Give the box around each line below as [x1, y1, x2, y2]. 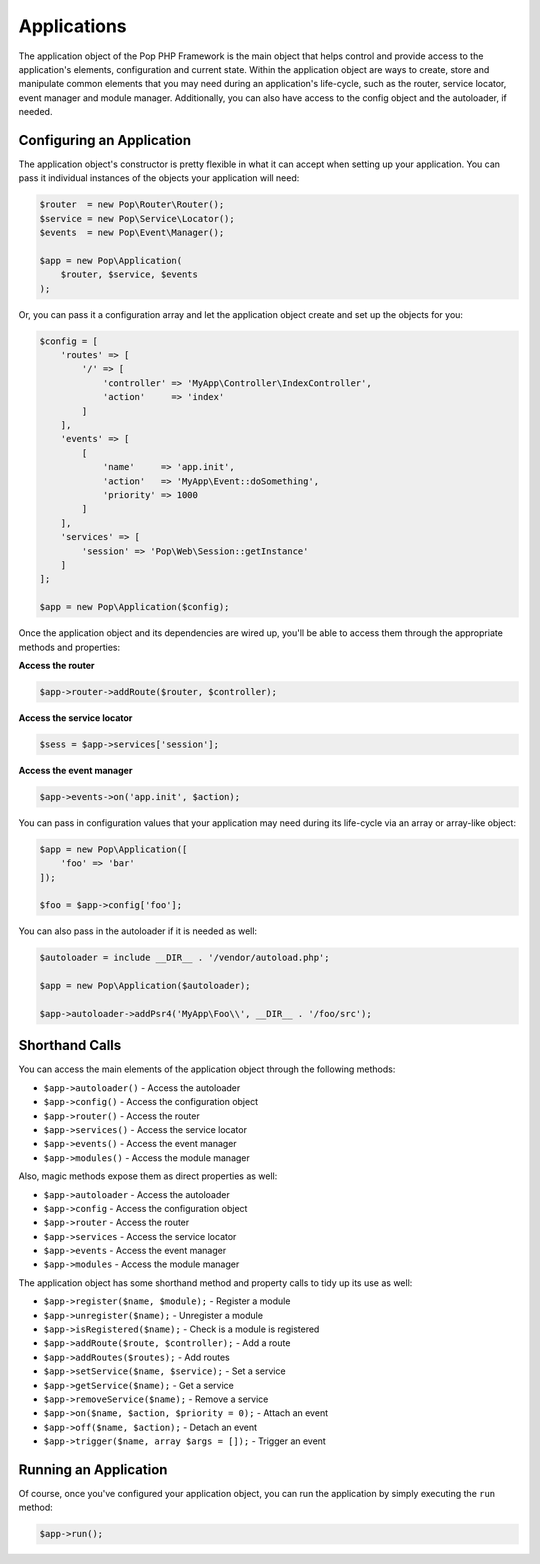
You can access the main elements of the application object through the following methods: [18, 1063, 396, 1075]
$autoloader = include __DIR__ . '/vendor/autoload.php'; [39, 952, 330, 964]
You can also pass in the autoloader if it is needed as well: [18, 925, 258, 937]
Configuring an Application [18, 131, 192, 149]
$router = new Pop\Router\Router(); [39, 199, 225, 210]
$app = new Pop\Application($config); [39, 601, 230, 613]
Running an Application [18, 1461, 168, 1478]
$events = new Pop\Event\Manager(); [39, 227, 225, 239]
